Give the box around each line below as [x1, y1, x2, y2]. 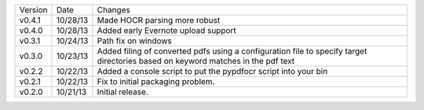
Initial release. [97, 86, 148, 97]
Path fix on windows [97, 35, 173, 46]
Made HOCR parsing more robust [97, 15, 221, 25]
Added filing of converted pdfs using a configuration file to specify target [97, 46, 367, 57]
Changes [97, 5, 131, 15]
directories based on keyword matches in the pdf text [97, 56, 294, 66]
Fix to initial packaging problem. [97, 76, 215, 86]
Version [19, 5, 48, 15]
